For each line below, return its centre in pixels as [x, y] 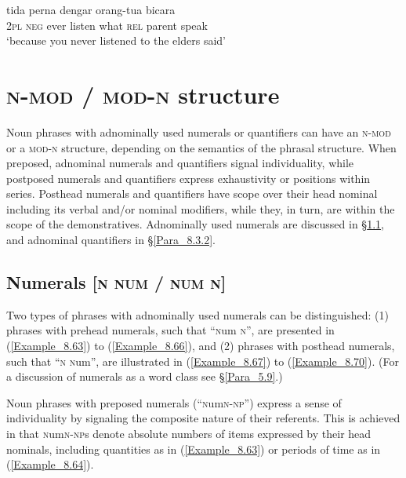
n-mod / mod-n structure [143, 94]
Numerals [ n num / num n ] [116, 282]
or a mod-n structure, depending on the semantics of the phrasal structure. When [201, 147]
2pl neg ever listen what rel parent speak [107, 25]
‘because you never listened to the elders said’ [116, 40]
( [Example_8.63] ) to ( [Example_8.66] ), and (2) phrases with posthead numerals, [201, 346]
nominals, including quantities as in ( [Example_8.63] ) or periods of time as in [194, 449]
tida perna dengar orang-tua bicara [91, 9]
